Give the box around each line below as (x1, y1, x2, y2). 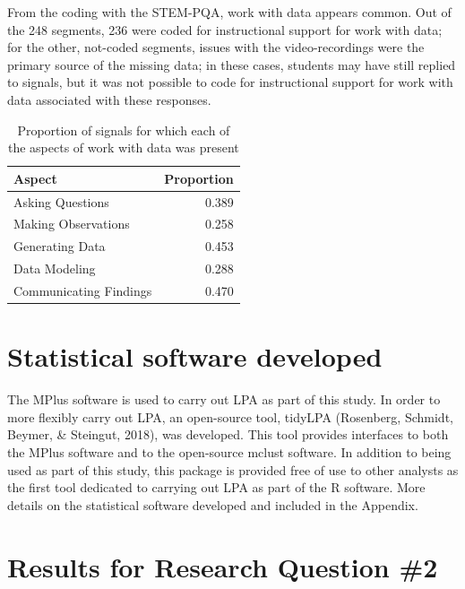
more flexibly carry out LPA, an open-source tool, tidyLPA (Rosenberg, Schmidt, (7, 407, 453, 426)
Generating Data (13, 237, 106, 256)
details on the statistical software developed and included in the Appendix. (7, 495, 418, 514)
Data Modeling (13, 259, 96, 278)
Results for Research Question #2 (7, 548, 438, 585)
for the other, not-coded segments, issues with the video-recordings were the (7, 38, 425, 56)
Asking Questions (13, 192, 109, 211)
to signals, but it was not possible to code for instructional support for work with (7, 73, 453, 91)
